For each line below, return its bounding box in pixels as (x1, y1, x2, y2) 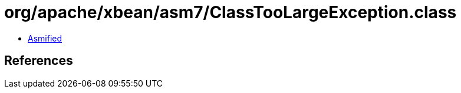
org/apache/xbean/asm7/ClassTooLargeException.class (4, 2, 457, 22)
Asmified (28, 33, 62, 43)
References (4, 53, 73, 68)
